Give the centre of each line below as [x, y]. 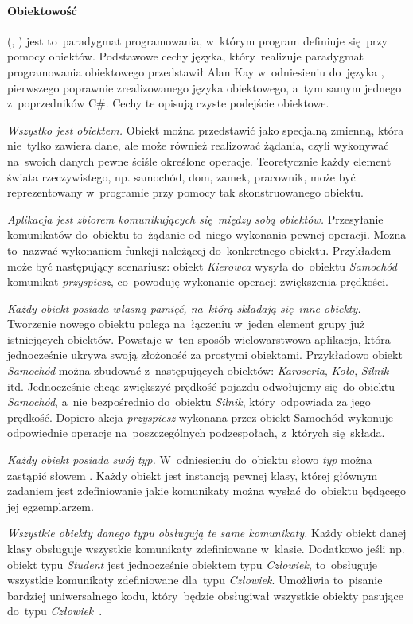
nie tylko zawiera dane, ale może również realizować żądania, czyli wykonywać [198, 145]
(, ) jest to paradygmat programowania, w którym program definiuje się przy [198, 40]
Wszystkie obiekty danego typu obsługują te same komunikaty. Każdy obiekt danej [207, 533]
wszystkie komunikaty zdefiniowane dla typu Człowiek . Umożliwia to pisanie [195, 580]
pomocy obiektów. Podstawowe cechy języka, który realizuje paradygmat [185, 56]
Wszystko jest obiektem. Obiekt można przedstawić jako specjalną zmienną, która [206, 129]
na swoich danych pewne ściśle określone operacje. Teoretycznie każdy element [199, 160]
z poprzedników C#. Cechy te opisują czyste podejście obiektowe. [168, 103]
